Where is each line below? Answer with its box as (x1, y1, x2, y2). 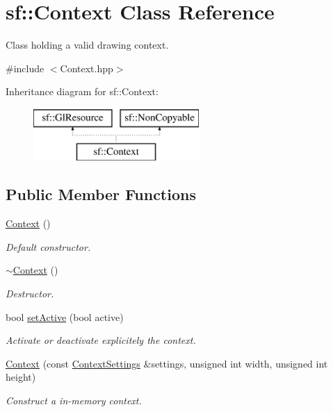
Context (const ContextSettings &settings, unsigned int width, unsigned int (6, 356, 328, 370)
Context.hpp (60, 60, 113, 75)
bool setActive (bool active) (6, 309, 124, 324)
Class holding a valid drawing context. (6, 38, 169, 52)
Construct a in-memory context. (6, 393, 142, 408)
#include (6, 60, 44, 75)
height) (6, 370, 36, 384)
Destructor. (6, 286, 54, 301)
